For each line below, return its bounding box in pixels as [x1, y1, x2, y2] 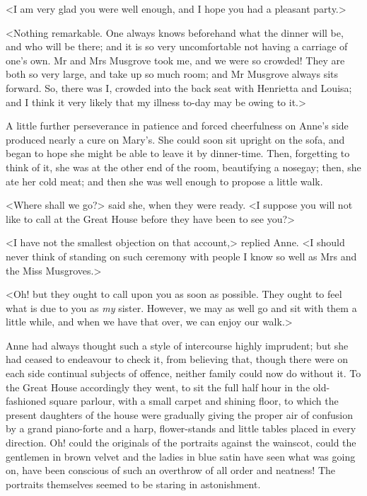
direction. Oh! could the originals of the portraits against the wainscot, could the [6, 435, 356, 450]
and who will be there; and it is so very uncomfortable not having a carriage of [6, 39, 348, 54]
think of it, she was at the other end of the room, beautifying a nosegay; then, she [6, 159, 361, 174]
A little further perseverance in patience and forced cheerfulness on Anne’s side [6, 118, 349, 133]
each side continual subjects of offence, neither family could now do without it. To [6, 366, 361, 381]
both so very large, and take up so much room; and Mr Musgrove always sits [6, 67, 339, 81]
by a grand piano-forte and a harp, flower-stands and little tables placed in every [6, 421, 356, 436]
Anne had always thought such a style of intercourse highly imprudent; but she [6, 338, 349, 352]
